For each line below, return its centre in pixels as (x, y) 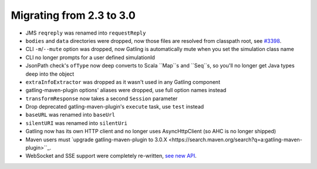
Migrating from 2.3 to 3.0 (73, 15)
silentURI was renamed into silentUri (77, 123)
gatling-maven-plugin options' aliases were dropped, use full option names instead (126, 90)
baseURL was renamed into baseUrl (70, 115)
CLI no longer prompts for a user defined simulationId (90, 57)
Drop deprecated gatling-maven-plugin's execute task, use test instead (115, 107)
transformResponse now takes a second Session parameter (102, 98)
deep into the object (50, 74)
